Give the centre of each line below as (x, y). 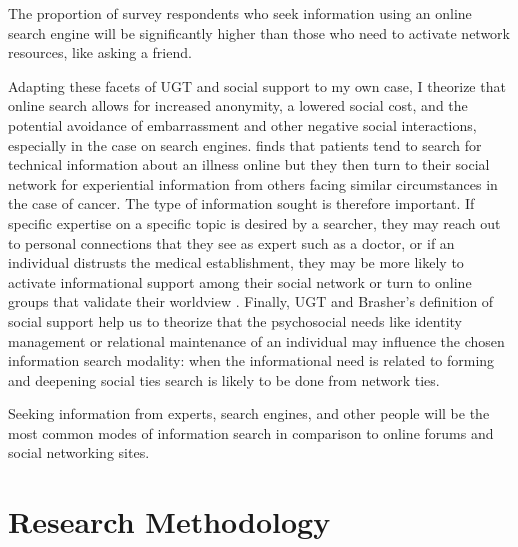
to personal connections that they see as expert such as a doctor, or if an (231, 242)
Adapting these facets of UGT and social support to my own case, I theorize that (257, 85)
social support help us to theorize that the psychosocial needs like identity (235, 320)
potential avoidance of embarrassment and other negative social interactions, (242, 124)
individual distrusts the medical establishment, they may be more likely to (236, 262)
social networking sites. (79, 452)
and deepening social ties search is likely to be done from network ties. (224, 379)
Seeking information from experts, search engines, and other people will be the (249, 413)
